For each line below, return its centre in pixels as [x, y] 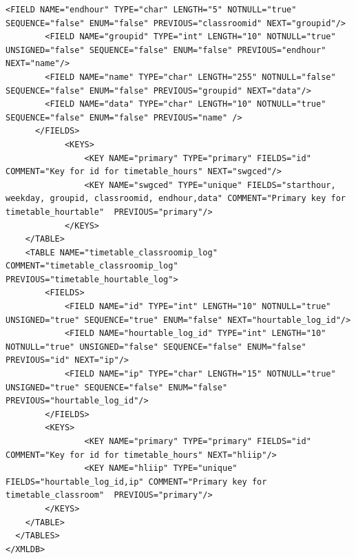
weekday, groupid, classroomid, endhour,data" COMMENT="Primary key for [176, 199]
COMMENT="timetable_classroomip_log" [92, 266]
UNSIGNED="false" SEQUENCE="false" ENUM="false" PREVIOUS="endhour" [166, 50]
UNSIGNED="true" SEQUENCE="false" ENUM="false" [117, 387]
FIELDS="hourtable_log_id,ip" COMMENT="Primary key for [136, 482]
